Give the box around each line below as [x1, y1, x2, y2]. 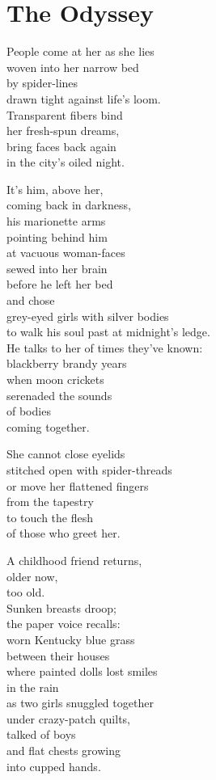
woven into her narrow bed [6, 58, 139, 75]
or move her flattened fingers [6, 477, 149, 494]
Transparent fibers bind [6, 106, 123, 123]
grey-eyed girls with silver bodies [6, 307, 169, 324]
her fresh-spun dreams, [6, 122, 120, 139]
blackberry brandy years [6, 355, 127, 372]
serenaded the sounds [6, 386, 112, 403]
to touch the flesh [6, 508, 94, 525]
